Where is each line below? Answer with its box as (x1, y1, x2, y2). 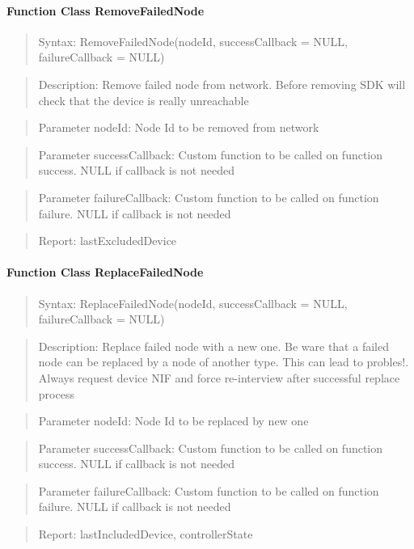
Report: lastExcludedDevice (38, 232, 177, 249)
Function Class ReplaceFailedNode (6, 264, 204, 281)
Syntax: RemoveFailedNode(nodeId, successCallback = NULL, (38, 32, 348, 49)
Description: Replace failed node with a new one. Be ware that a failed (38, 337, 389, 354)
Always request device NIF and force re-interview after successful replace (38, 369, 400, 386)
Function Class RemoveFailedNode (6, 2, 205, 19)
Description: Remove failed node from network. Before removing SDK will (38, 75, 406, 92)
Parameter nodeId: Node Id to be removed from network (38, 119, 319, 136)
